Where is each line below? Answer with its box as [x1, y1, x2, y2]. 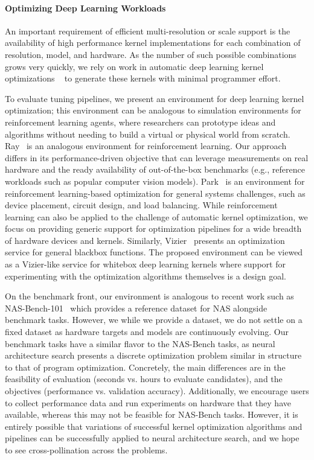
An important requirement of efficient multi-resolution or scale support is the [5, 24, 290, 37]
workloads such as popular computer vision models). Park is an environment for [5, 174, 305, 187]
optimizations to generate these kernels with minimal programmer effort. [5, 72, 281, 85]
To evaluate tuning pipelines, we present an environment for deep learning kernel [5, 92, 304, 104]
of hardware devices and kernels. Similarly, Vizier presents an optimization [5, 234, 285, 246]
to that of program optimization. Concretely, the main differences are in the [5, 360, 286, 373]
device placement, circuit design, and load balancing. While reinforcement [5, 199, 278, 211]
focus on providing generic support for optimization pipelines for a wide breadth [5, 222, 302, 235]
